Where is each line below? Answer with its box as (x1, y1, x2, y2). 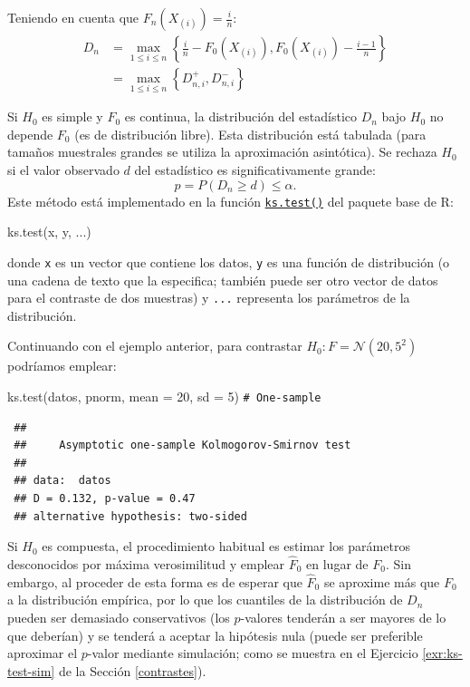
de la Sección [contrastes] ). (58, 661, 206, 680)
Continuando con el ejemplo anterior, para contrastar (7, 336, 302, 355)
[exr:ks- (422, 643, 463, 663)
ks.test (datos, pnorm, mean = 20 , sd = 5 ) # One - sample (7, 387, 321, 405)
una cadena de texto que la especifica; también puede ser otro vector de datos (7, 270, 438, 289)
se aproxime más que (323, 572, 440, 591)
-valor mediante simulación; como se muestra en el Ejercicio (87, 643, 418, 663)
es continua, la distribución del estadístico (124, 107, 358, 126)
